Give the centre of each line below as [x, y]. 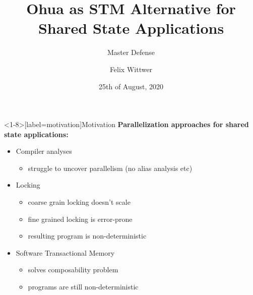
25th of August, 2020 [131, 86]
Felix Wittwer [131, 69]
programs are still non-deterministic [83, 287]
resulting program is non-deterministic [87, 236]
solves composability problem [73, 270]
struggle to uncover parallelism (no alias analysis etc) [110, 168]
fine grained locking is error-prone [80, 219]
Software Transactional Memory [65, 252]
